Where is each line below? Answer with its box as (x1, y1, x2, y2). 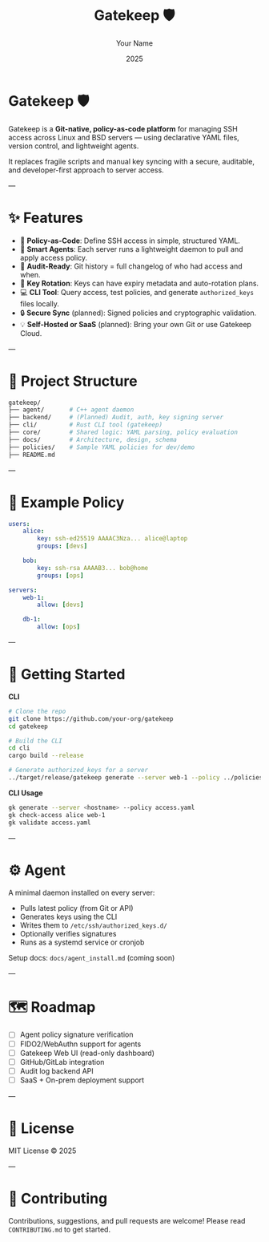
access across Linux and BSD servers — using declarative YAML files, (8, 132, 240, 142)
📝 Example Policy (8, 493, 125, 512)
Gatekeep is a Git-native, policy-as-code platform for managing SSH (8, 123, 238, 133)
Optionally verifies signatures (19, 928, 117, 938)
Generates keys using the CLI (19, 912, 118, 921)
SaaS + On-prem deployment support (19, 1075, 145, 1085)
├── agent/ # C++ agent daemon (8, 406, 134, 414)
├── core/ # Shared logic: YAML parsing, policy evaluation (8, 428, 239, 437)
